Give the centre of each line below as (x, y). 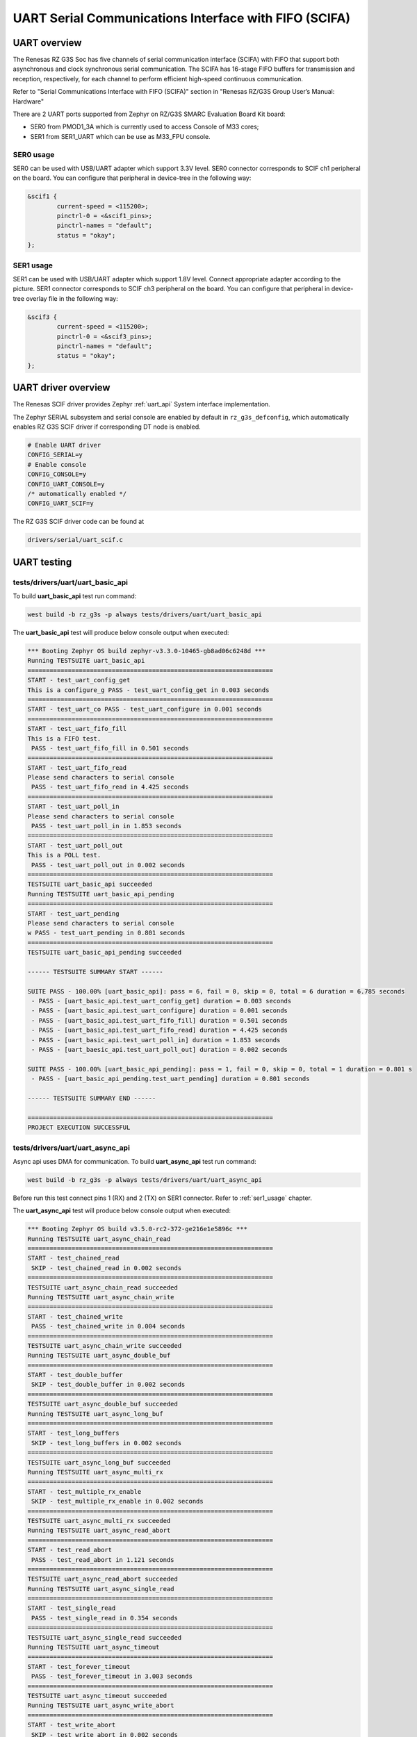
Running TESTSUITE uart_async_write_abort (101, 1705)
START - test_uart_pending (73, 913)
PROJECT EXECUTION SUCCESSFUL (79, 1128)
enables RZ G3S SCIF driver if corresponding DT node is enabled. (107, 427)
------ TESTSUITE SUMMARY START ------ (95, 972)
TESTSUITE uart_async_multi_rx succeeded (99, 1521)
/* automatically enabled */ (77, 494)
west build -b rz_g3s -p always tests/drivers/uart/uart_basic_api (145, 615)
